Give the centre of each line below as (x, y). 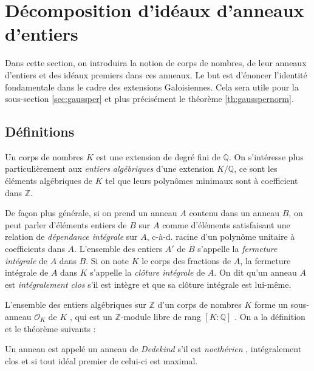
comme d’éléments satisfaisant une (226, 224)
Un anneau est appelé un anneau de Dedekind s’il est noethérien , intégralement (153, 349)
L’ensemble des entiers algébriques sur (76, 305)
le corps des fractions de (186, 260)
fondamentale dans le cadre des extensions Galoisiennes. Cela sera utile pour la (152, 87)
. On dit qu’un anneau (255, 272)
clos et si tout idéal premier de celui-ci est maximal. (101, 360)
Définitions (40, 131)
